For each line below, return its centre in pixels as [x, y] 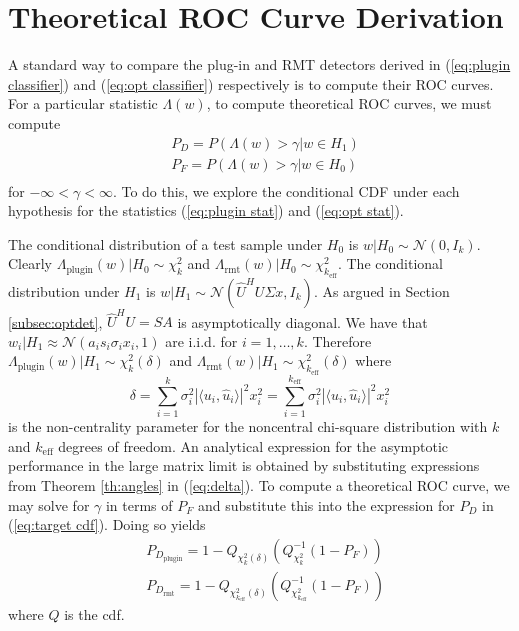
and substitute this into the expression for [326, 504]
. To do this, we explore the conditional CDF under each [286, 190]
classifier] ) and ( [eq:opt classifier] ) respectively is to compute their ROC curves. [251, 83]
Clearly [30, 263]
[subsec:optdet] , [55, 321]
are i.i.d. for [201, 340]
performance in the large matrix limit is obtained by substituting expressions [244, 465]
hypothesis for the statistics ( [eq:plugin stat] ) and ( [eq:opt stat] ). [206, 210]
